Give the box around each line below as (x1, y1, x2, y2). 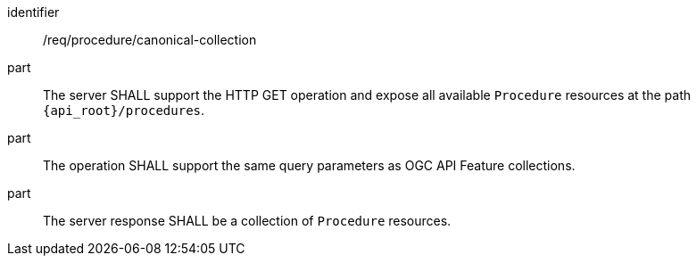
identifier (7, 4, 60, 20)
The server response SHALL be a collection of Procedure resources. (43, 213, 452, 228)
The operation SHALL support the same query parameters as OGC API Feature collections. (43, 158, 576, 173)
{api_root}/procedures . (43, 103, 205, 118)
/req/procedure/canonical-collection (43, 32, 257, 47)
